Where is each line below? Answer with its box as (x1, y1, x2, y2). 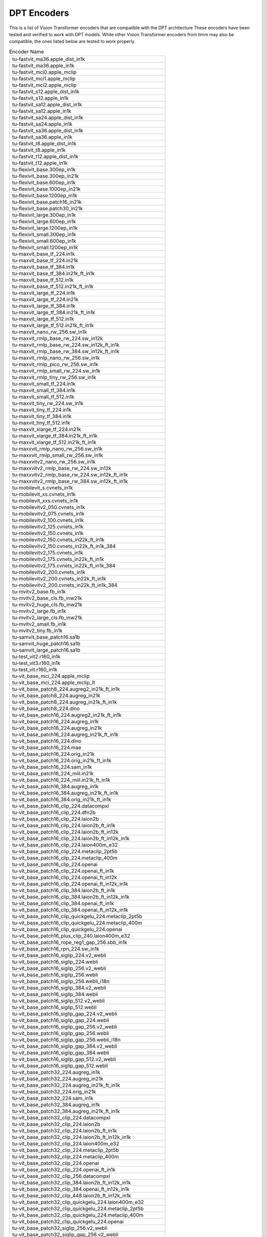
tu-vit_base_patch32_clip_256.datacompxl (12, 1173, 111, 1180)
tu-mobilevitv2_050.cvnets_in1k (12, 504, 85, 511)
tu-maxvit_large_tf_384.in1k (12, 302, 76, 309)
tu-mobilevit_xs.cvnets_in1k (12, 491, 76, 498)
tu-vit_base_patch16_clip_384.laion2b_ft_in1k (12, 887, 116, 894)
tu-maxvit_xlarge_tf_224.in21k (12, 426, 81, 433)
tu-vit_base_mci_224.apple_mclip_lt (12, 679, 95, 686)
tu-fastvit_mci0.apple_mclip (12, 69, 77, 76)
